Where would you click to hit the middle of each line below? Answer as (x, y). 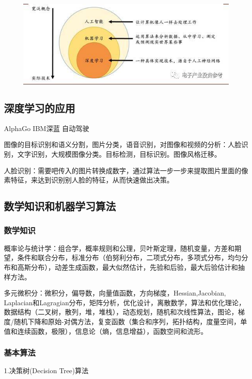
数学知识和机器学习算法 (60, 206)
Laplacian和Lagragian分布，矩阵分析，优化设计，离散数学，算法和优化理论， (125, 302)
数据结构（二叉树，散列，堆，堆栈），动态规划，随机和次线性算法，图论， (121, 312)
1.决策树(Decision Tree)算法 (46, 371)
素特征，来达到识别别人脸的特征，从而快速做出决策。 (89, 180)
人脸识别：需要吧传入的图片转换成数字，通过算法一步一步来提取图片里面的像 (126, 170)
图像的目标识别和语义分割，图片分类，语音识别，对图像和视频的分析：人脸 (123, 144)
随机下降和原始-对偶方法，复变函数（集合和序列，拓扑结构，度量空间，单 (130, 321)
